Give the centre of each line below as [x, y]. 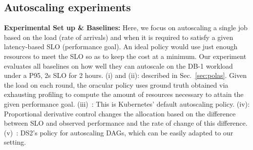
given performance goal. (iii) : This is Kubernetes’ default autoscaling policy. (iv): [127, 103]
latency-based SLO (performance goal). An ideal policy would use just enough [121, 47]
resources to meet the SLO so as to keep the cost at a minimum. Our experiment [125, 56]
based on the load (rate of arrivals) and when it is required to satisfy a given [119, 37]
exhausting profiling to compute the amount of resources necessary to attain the [124, 94]
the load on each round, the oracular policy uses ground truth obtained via [116, 84]
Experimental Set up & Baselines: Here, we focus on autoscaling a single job [126, 28]
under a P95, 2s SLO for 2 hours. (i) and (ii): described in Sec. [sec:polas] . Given [125, 75]
